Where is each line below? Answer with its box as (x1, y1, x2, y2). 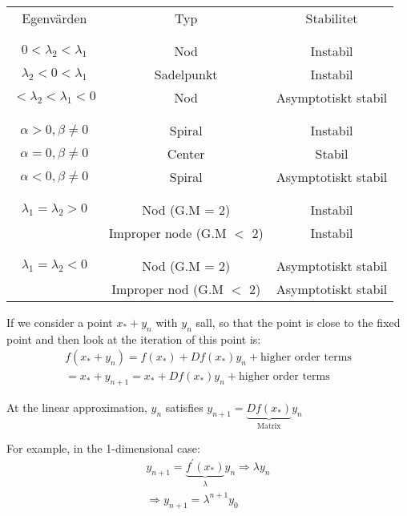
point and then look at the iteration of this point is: (6, 330, 261, 347)
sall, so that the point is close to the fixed (195, 314, 401, 330)
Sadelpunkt (154, 65, 218, 83)
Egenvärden (22, 9, 87, 27)
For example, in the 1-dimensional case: (6, 439, 200, 456)
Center (167, 144, 205, 163)
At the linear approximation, (6, 399, 147, 416)
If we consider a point (6, 314, 113, 330)
